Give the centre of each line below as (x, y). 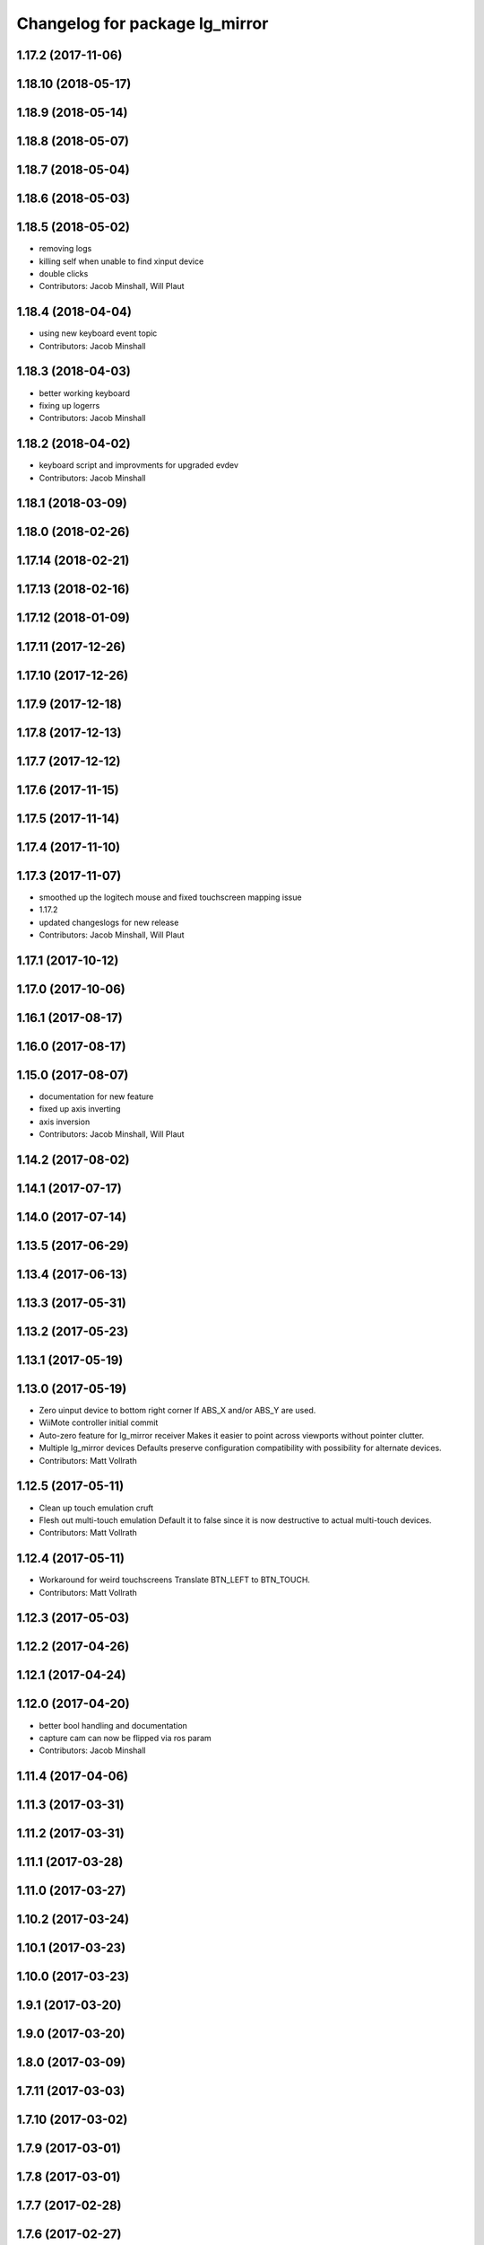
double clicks (64, 273)
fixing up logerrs (69, 405)
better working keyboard (84, 393)
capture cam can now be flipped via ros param (125, 1738)
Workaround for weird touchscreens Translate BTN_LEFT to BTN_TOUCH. (175, 1580)
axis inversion (65, 1122)
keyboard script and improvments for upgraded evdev (139, 465)
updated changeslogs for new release (109, 922)
